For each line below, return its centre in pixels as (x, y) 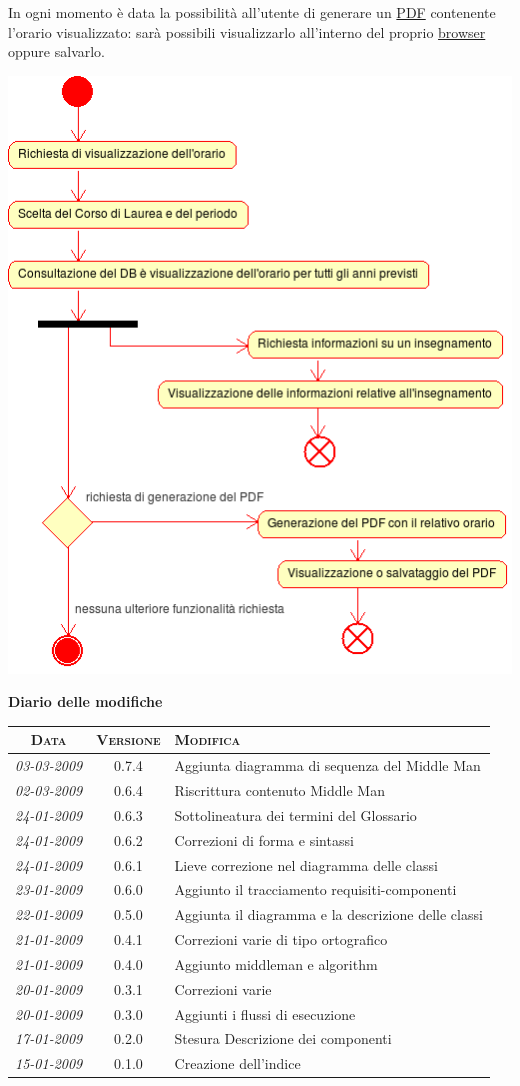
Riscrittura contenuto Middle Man (279, 789)
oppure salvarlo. (57, 51)
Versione (128, 739)
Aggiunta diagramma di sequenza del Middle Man (327, 765)
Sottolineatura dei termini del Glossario (295, 814)
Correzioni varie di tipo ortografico (281, 939)
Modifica (207, 739)
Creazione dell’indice (237, 1063)
